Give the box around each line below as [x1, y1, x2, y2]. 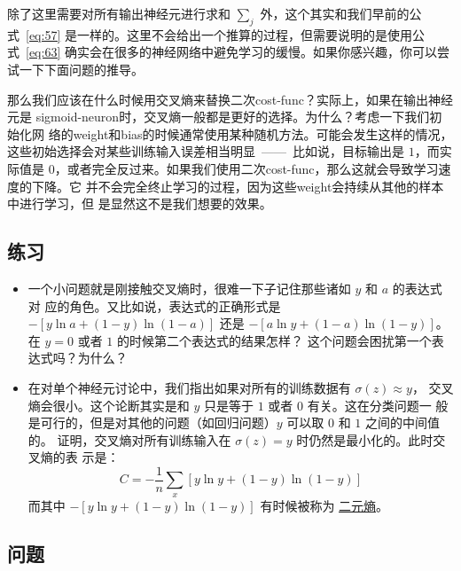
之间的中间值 [364, 413, 440, 432]
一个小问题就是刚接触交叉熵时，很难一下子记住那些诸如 [27, 278, 351, 297]
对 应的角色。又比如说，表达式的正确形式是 [27, 296, 281, 315]
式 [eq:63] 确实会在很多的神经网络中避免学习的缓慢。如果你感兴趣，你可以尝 [7, 43, 449, 61]
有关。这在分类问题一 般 [307, 395, 449, 414]
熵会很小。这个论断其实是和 [27, 395, 190, 414]
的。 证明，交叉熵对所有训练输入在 [27, 430, 231, 449]
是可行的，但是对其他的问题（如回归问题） [27, 413, 277, 432]
